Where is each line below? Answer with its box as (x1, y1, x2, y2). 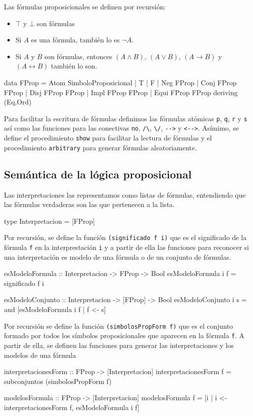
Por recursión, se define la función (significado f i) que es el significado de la (4, 232, 247, 243)
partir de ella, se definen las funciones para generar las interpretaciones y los (4, 340, 234, 350)
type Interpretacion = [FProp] (4, 215, 95, 226)
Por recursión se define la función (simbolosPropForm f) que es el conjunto (4, 320, 233, 331)
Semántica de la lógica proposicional (4, 166, 192, 181)
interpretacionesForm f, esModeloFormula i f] (4, 402, 140, 412)
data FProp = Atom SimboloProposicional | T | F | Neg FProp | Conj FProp (4, 77, 237, 87)
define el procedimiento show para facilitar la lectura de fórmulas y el (4, 133, 212, 143)
